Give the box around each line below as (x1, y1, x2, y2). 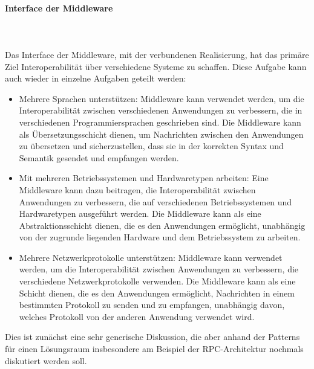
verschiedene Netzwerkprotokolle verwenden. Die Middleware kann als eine (19, 275, 296, 287)
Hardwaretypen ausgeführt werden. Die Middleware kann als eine (19, 207, 261, 220)
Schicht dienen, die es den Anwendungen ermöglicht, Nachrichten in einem (19, 286, 295, 299)
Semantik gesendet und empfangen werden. (19, 151, 179, 164)
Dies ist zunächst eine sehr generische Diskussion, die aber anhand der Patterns (5, 330, 300, 343)
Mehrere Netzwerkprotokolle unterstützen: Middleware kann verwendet (19, 251, 283, 263)
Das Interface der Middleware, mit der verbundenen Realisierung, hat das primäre (5, 48, 309, 60)
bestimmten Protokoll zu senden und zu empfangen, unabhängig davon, (19, 298, 285, 311)
